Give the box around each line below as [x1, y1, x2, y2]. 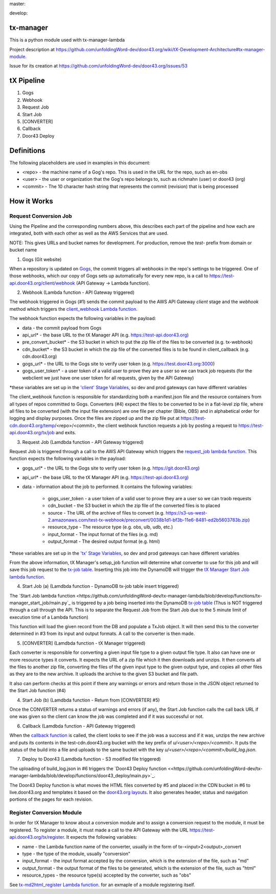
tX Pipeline [9, 76, 45, 85]
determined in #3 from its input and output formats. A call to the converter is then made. [9, 630, 195, 637]
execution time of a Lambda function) [9, 614, 89, 620]
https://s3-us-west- [165, 509, 208, 516]
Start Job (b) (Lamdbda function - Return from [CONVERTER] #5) [22, 697, 160, 703]
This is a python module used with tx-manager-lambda [9, 37, 125, 43]
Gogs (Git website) [22, 256, 62, 262]
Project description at [9, 46, 55, 52]
